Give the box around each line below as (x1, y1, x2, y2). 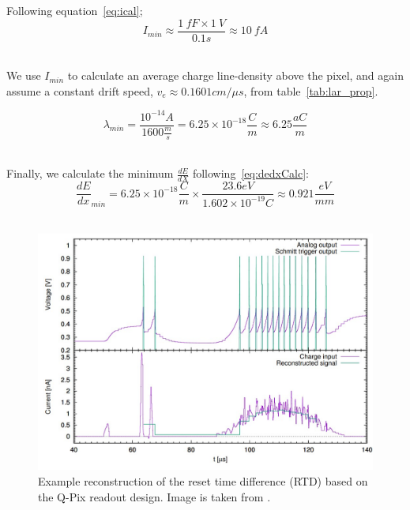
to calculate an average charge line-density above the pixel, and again (67, 67, 404, 84)
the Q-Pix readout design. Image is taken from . (38, 488, 271, 504)
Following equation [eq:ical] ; (6, 2, 143, 18)
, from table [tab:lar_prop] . (243, 82, 378, 99)
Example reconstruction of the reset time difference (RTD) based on (38, 473, 368, 489)
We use (6, 67, 41, 84)
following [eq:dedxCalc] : (192, 165, 309, 182)
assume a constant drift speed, (6, 82, 153, 99)
